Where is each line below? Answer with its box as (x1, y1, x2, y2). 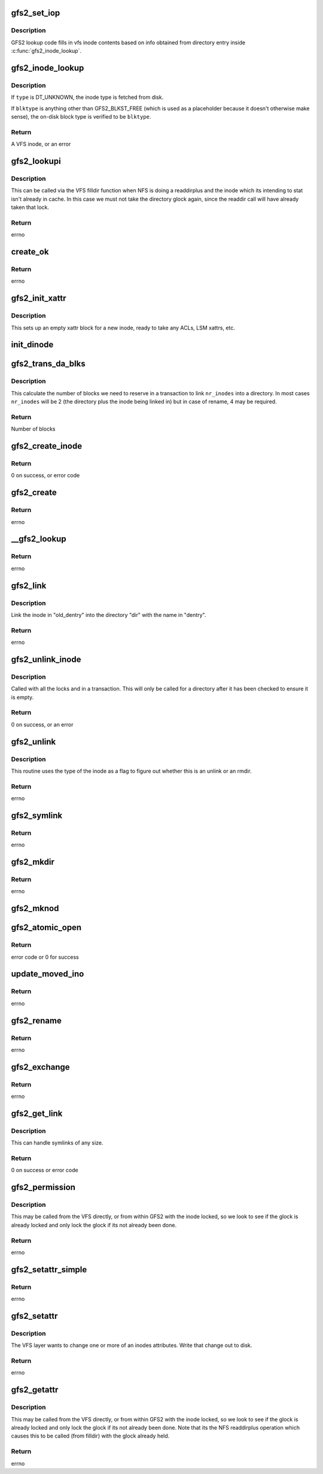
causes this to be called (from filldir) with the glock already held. (11, 1432, 170, 1440)
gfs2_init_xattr (11, 293, 66, 304)
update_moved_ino (11, 969, 84, 979)
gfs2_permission (11, 1182, 76, 1192)
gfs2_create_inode (11, 441, 83, 452)
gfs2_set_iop (11, 8, 60, 18)
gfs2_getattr (11, 1385, 59, 1395)
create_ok (11, 247, 49, 257)
